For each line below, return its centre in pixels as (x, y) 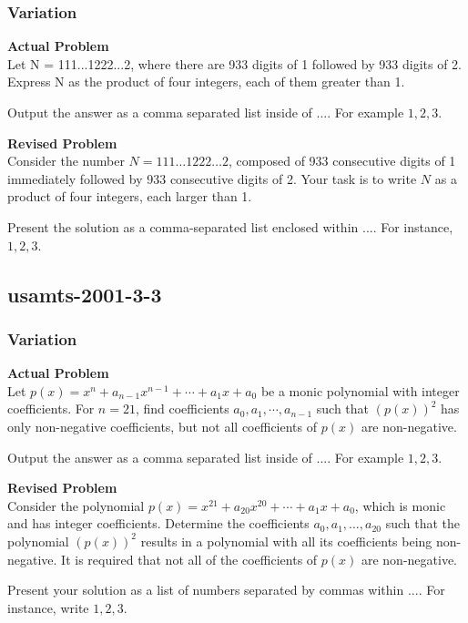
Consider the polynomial (76, 505)
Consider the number (66, 161)
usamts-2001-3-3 (85, 294)
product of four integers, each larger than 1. (130, 196)
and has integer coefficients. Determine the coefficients (158, 523)
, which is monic (400, 505)
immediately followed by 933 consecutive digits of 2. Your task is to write (212, 178)
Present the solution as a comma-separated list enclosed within (183, 226)
